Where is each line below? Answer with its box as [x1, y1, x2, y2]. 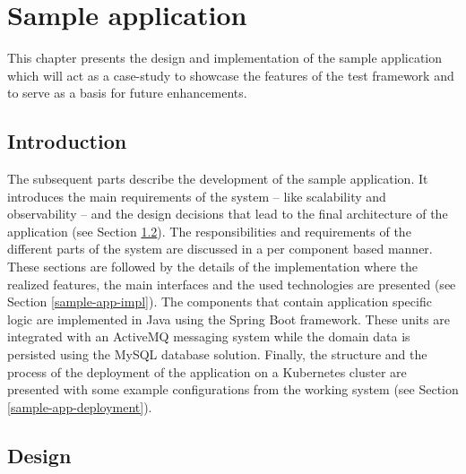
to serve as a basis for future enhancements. [7, 83, 247, 102]
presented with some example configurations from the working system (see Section [7, 380, 459, 399]
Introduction [7, 127, 127, 155]
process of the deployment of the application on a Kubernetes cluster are [7, 362, 407, 381]
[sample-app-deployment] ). [7, 397, 152, 416]
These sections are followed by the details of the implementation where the [7, 257, 419, 276]
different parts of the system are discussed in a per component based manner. [7, 239, 433, 258]
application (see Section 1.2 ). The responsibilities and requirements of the [7, 221, 411, 240]
